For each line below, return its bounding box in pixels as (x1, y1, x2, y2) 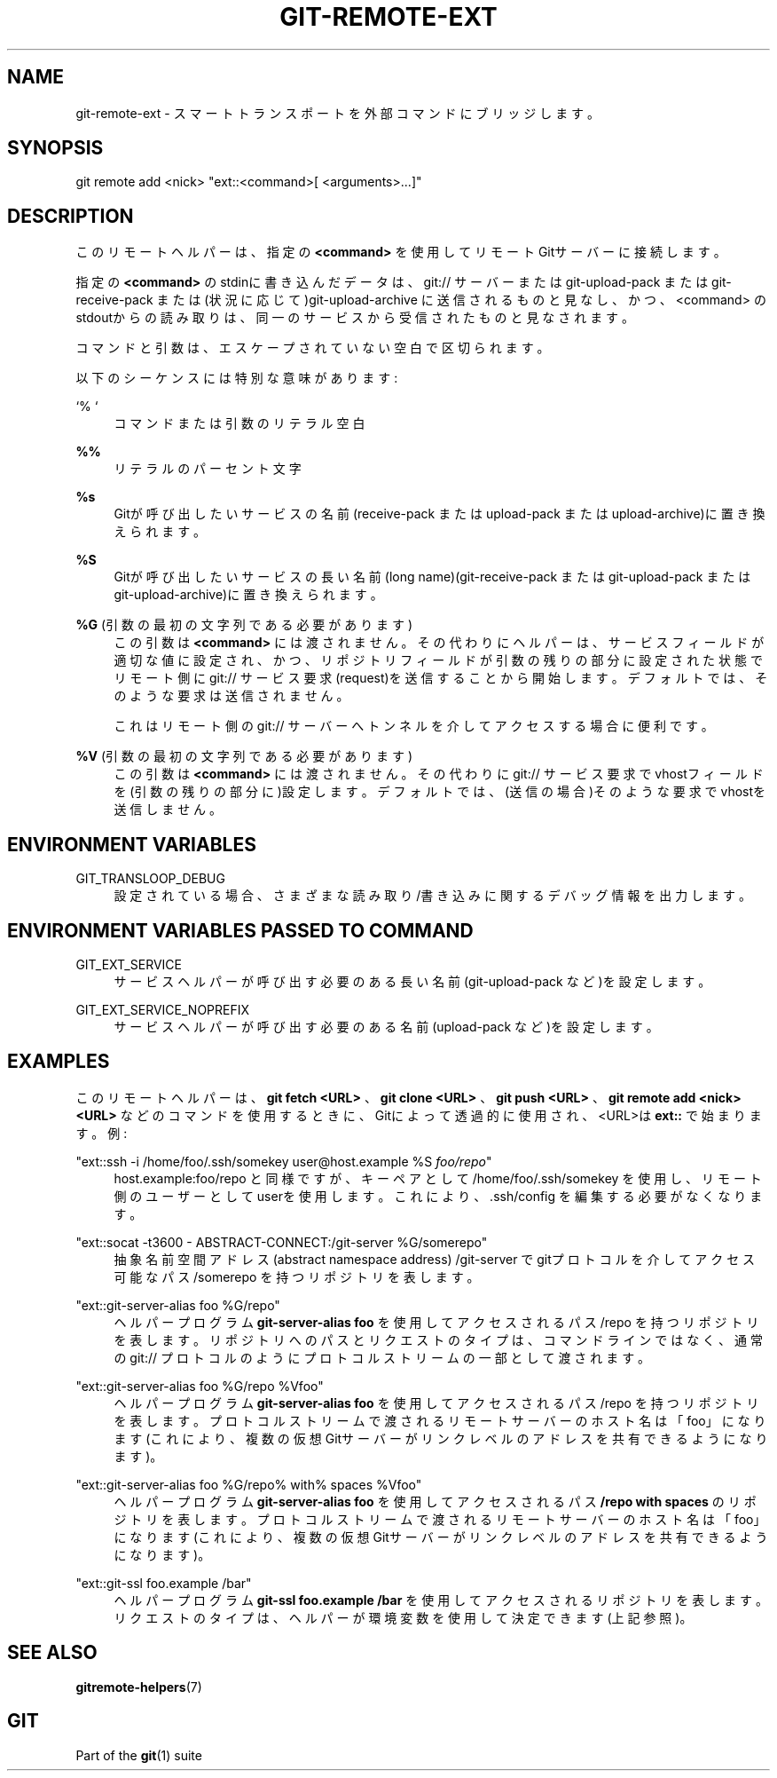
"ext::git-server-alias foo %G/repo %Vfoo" (75, 1378, 324, 1394)
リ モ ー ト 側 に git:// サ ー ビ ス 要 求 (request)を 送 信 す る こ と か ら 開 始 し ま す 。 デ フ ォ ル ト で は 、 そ (114, 670, 768, 686)
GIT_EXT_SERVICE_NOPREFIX (75, 1001, 250, 1017)
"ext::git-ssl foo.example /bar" (75, 1575, 252, 1591)
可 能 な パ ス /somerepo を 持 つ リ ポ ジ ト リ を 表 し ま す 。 (114, 1268, 480, 1284)
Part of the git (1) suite (75, 1747, 202, 1763)
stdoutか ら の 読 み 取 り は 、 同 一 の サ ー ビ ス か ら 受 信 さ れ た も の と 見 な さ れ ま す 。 (75, 310, 635, 326)
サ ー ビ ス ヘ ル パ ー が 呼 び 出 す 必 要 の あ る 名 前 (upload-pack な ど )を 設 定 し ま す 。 (114, 1018, 659, 1034)
